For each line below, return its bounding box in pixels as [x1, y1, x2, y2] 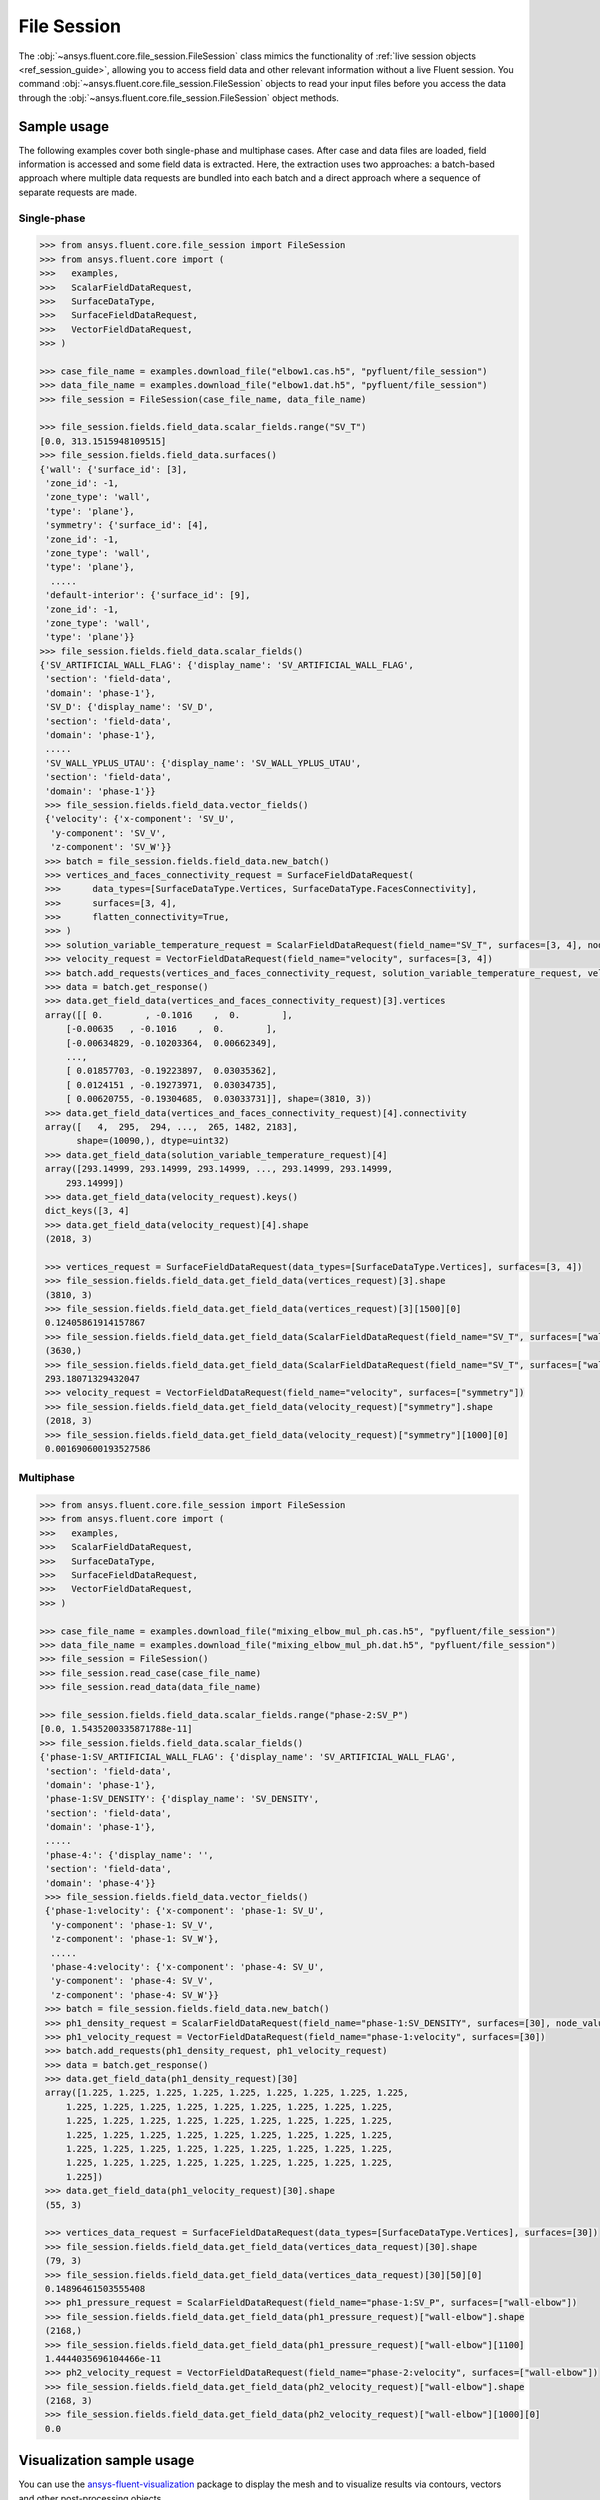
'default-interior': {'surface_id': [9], [45, 590, 251, 601]
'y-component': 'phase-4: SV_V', [50, 1975, 214, 1987]
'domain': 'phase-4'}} [45, 1877, 157, 1889]
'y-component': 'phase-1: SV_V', [50, 1919, 214, 1930]
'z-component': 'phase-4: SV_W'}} [50, 1989, 220, 2000]
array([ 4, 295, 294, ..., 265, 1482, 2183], [45, 1121, 299, 1132]
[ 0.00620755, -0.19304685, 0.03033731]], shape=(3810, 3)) [65, 1093, 372, 1105]
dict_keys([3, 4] [45, 1205, 130, 1217]
